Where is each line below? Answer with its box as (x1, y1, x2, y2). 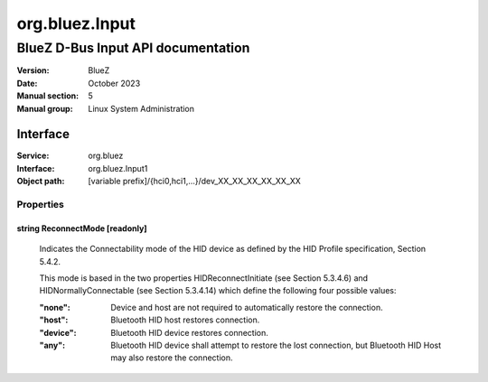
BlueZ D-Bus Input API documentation (16, 40, 250, 56)
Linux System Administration (88, 103, 194, 114)
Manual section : (16, 90, 80, 101)
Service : (16, 150, 50, 162)
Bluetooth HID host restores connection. (110, 314, 260, 325)
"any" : (39, 340, 66, 350)
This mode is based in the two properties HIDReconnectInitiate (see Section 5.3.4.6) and (39, 272, 369, 284)
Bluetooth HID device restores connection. (110, 327, 268, 338)
